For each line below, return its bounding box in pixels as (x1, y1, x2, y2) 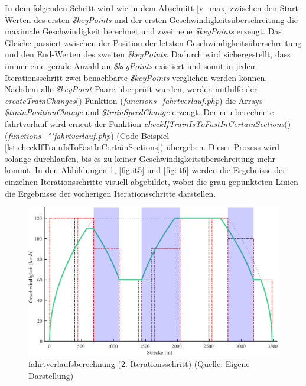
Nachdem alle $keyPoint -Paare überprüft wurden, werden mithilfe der (5, 83, 258, 95)
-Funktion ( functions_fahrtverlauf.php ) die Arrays (82, 94, 263, 106)
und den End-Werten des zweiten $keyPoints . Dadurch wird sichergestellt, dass (5, 48, 291, 60)
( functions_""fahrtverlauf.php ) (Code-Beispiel (5, 129, 170, 141)
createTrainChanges (5, 94, 76, 106)
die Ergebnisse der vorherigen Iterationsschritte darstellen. (5, 187, 216, 199)
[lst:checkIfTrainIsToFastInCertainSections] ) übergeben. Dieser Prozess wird (5, 141, 279, 153)
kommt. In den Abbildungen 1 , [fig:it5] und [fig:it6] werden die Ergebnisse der (5, 164, 286, 176)
